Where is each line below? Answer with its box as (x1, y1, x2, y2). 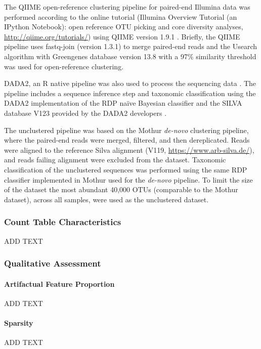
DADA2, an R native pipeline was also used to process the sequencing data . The (4, 78, 256, 89)
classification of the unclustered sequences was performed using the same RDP (4, 164, 247, 174)
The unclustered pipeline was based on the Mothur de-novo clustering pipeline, (4, 124, 249, 135)
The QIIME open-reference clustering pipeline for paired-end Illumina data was (4, 2, 250, 12)
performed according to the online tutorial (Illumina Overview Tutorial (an (4, 11, 237, 22)
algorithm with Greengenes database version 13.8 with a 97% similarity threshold (4, 51, 256, 61)
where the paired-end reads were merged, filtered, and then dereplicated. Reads (4, 135, 250, 145)
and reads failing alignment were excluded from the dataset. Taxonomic (4, 154, 226, 165)
